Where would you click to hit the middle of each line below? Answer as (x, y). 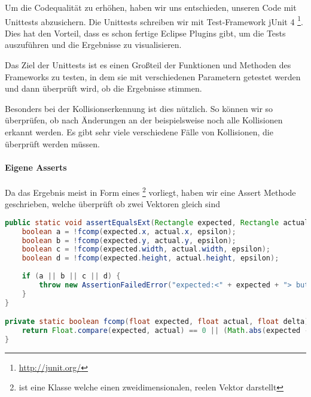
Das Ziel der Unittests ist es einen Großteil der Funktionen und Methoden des (148, 65)
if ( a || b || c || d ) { (71, 276)
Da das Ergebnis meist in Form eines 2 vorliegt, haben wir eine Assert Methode (150, 191)
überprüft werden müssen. (52, 143)
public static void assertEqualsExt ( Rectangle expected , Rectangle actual (157, 222)
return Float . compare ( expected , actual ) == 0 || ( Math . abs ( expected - (165, 331)
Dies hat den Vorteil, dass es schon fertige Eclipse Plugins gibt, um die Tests (145, 33)
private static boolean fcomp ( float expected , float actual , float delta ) (157, 322)
